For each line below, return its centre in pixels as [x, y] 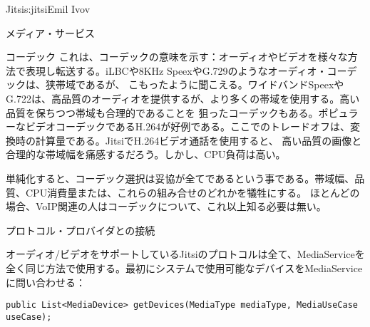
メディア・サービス [51, 32]
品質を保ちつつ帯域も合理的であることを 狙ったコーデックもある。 [162, 112]
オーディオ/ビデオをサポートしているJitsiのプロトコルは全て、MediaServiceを [185, 254]
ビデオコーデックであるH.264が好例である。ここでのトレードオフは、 [188, 126]
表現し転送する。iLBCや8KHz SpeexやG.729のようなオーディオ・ [176, 70]
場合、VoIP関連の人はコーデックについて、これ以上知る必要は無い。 [166, 206]
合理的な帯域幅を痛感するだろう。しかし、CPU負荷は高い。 [146, 154]
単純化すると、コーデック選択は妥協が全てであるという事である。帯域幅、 [180, 178]
